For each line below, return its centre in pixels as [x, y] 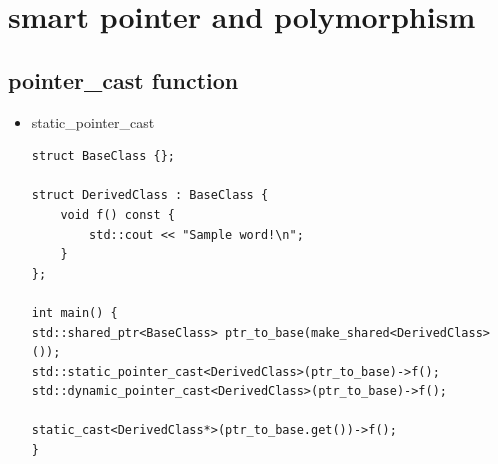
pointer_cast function [123, 79]
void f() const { [117, 214]
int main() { [74, 312]
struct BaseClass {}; [103, 156]
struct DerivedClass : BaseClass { [150, 195]
